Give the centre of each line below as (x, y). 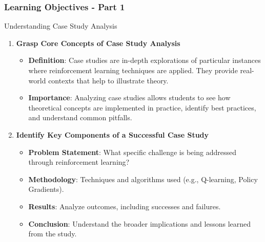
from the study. (53, 234)
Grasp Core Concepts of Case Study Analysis (98, 43)
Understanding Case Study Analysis (61, 26)
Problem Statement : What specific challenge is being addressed (132, 152)
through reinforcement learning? (79, 162)
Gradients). (46, 189)
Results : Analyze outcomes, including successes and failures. (125, 206)
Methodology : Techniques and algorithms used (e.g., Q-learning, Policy (143, 179)
